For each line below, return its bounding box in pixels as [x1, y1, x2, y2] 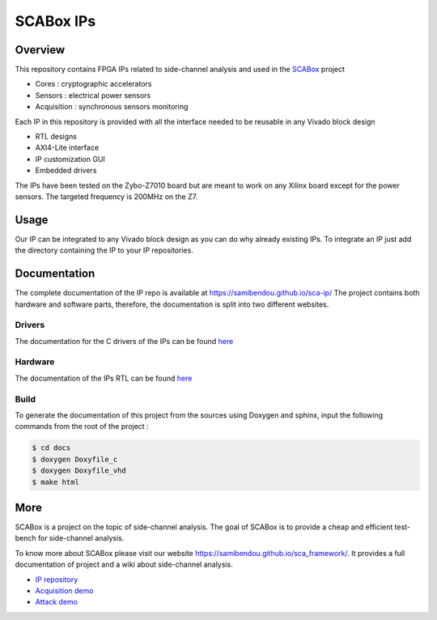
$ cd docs [32, 444, 71, 452]
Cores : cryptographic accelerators [35, 79, 152, 89]
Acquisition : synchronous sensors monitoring [35, 102, 189, 112]
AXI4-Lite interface [35, 142, 100, 153]
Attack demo [35, 597, 78, 607]
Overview [15, 43, 66, 57]
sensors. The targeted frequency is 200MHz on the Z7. [15, 191, 198, 202]
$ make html [32, 478, 80, 486]
